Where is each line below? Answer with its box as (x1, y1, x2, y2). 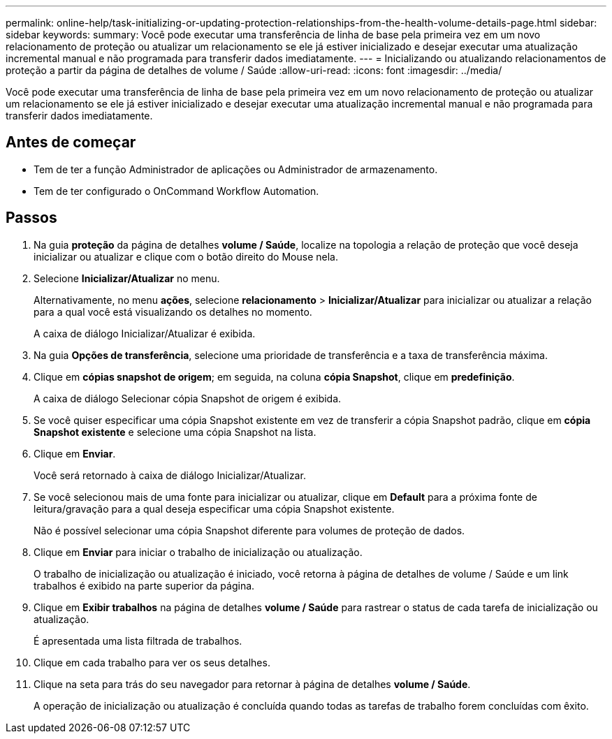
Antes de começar (6, 133, 136, 152)
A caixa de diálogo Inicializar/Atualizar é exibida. (34, 327, 256, 339)
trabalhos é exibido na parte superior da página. (34, 579, 255, 592)
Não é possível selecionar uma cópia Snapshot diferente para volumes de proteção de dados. (34, 524, 465, 536)
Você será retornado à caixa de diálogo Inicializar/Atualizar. (34, 469, 306, 481)
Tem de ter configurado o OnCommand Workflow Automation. (34, 184, 319, 197)
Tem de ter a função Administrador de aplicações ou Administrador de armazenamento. (34, 163, 438, 175)
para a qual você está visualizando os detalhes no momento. (34, 305, 312, 318)
